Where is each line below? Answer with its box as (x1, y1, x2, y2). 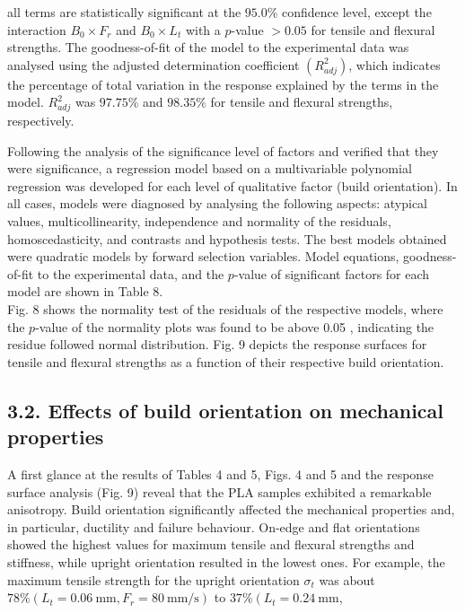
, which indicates (348, 55, 441, 74)
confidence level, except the (282, 3, 432, 21)
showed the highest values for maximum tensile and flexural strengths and (7, 535, 415, 554)
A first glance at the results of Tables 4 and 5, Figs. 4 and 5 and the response (7, 465, 434, 484)
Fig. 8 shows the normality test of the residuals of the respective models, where (7, 300, 443, 319)
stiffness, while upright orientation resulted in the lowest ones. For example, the (7, 552, 445, 571)
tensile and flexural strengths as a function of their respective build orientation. (7, 352, 444, 371)
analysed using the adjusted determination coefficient (7, 55, 300, 74)
